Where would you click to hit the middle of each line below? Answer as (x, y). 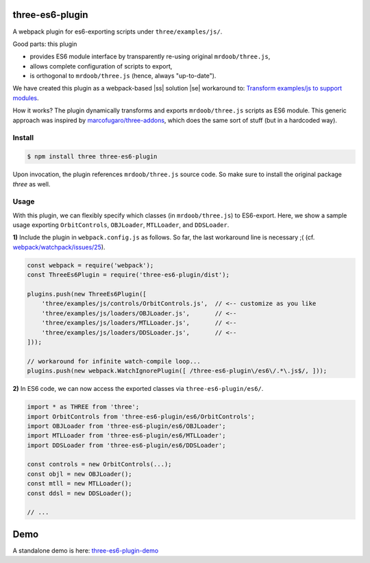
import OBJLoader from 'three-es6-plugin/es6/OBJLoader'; (126, 426)
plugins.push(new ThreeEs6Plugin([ (87, 294)
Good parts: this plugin (45, 44)
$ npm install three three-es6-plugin (92, 157)
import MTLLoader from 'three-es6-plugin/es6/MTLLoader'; (126, 436)
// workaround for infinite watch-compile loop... (114, 361)
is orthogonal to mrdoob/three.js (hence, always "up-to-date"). (123, 76)
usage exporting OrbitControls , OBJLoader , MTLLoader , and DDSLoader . (121, 225)
